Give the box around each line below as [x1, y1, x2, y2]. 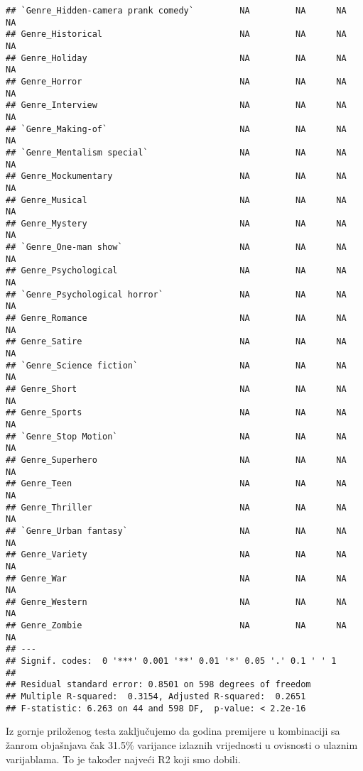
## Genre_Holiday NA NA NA [6, 53, 347, 63]
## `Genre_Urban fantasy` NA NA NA [6, 525, 347, 536]
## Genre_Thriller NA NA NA [6, 502, 347, 513]
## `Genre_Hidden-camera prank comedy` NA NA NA [6, 6, 347, 16]
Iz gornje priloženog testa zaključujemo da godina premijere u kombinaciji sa [6, 723, 340, 738]
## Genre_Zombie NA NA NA [6, 620, 347, 631]
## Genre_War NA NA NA [6, 573, 347, 584]
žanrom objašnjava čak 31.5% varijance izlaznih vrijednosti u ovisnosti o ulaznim [6, 737, 358, 752]
